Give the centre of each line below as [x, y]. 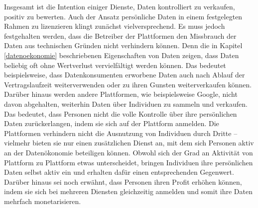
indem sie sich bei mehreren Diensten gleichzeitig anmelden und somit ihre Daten [128, 191]
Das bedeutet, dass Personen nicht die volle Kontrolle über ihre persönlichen [121, 113]
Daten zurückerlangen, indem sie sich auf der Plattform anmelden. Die [112, 123]
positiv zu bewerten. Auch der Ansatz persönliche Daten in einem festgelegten [123, 16]
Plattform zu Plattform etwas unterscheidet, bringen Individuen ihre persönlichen [129, 162]
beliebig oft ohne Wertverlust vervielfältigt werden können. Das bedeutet [115, 65]
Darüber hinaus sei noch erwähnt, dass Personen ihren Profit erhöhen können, [123, 181]
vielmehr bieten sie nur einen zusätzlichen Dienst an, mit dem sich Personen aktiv [129, 143]
